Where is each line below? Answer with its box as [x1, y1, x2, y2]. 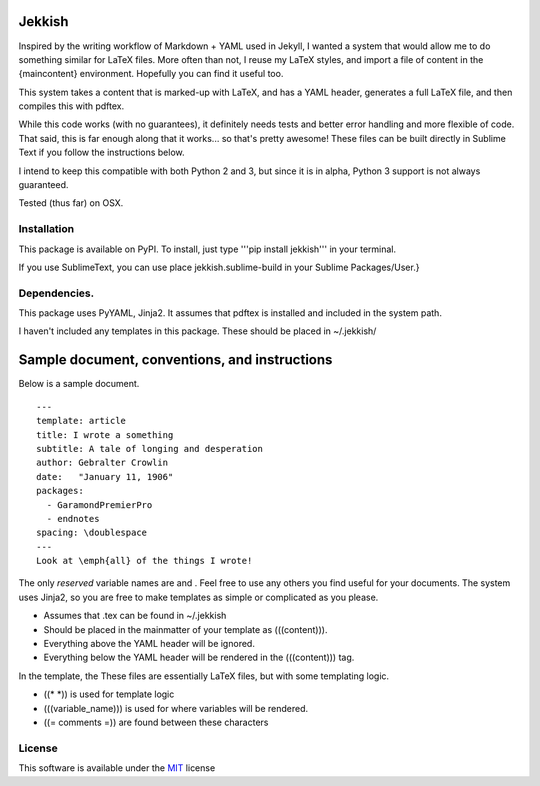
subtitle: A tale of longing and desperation [36, 443, 264, 454]
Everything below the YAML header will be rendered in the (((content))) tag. [43, 651, 355, 664]
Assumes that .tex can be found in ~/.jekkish [43, 610, 227, 622]
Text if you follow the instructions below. [18, 146, 185, 159]
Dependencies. [18, 286, 95, 300]
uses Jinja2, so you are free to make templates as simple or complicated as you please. [18, 591, 379, 603]
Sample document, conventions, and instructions [18, 351, 333, 369]
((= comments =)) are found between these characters [43, 716, 269, 728]
